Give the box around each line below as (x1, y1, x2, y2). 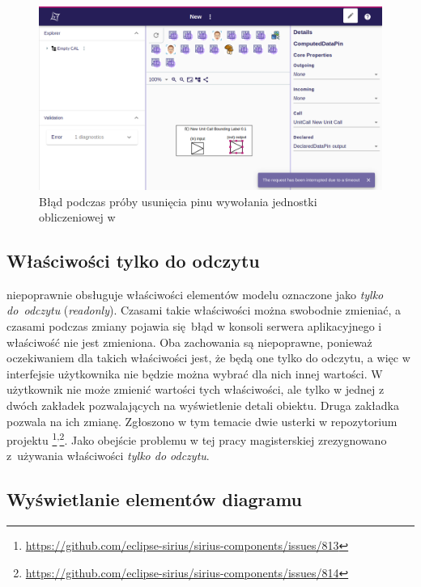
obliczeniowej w (39, 209, 116, 226)
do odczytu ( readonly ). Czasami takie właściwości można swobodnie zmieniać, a (6, 302, 401, 319)
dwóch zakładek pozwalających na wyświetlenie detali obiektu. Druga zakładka (6, 397, 399, 414)
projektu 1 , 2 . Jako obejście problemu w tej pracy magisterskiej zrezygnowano (6, 429, 387, 448)
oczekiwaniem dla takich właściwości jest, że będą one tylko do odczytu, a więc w (6, 349, 410, 366)
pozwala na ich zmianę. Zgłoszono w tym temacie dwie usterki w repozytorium (6, 412, 398, 429)
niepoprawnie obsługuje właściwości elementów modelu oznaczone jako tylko (6, 285, 384, 302)
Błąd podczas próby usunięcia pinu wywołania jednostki (39, 192, 317, 209)
